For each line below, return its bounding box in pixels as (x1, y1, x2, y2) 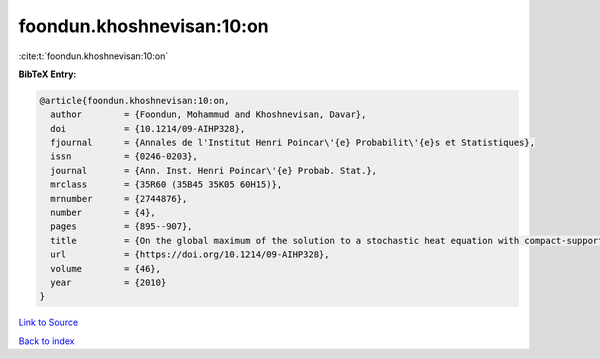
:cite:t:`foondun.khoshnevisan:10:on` (18, 50, 169, 62)
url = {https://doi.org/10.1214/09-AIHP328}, (50, 249, 330, 260)
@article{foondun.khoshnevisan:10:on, (39, 95, 230, 106)
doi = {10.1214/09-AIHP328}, (50, 123, 246, 134)
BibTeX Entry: (18, 68, 77, 80)
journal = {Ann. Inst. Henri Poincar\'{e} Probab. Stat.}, (50, 165, 378, 176)
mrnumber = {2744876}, (50, 193, 188, 204)
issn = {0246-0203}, (50, 151, 199, 162)
